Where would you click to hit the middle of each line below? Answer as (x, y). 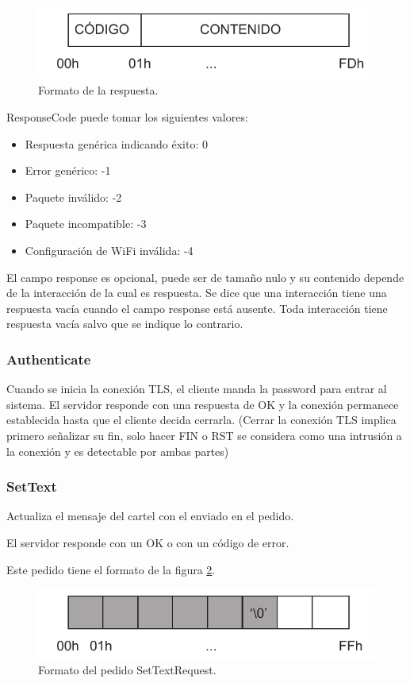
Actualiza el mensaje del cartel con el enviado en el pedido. (150, 516)
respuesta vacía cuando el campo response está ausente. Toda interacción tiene (197, 308)
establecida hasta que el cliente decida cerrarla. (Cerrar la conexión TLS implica (201, 420)
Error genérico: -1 (68, 170)
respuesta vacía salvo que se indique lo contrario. (125, 324)
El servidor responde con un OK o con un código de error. (148, 542)
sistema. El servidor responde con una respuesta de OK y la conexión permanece (203, 404)
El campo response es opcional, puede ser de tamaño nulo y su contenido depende (205, 277)
